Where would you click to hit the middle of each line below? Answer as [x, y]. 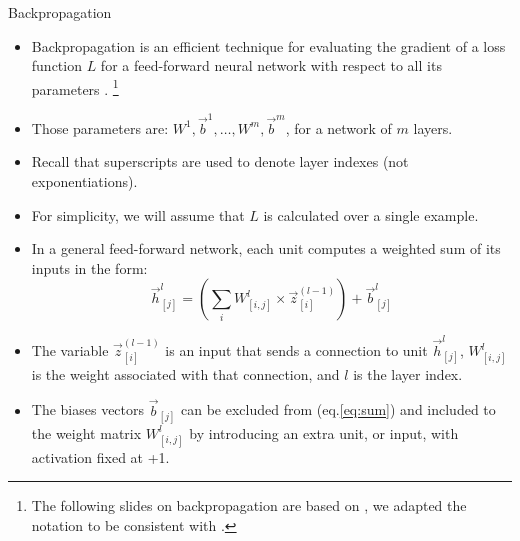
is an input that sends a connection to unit [296, 350]
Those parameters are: [100, 127]
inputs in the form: [89, 267]
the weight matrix [86, 432]
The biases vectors [88, 409]
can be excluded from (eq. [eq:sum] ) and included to [338, 409]
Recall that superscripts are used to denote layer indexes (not [220, 161]
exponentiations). [84, 180]
